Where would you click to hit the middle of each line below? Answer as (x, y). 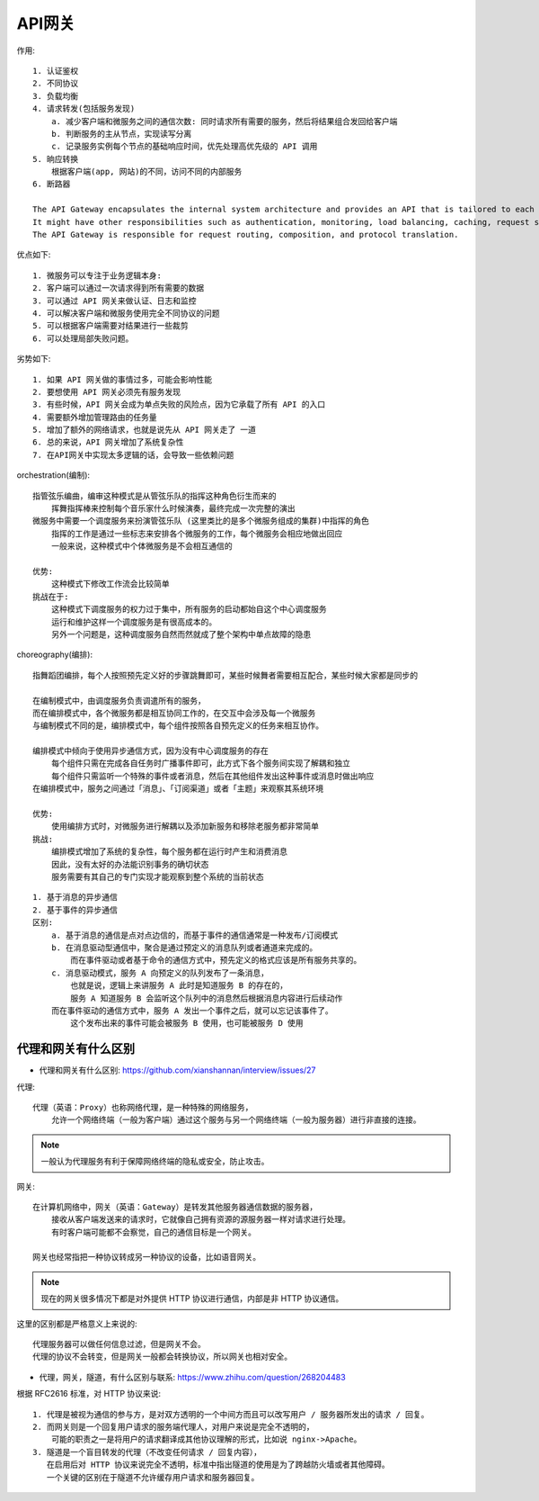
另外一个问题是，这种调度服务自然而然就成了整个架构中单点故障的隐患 (181, 634)
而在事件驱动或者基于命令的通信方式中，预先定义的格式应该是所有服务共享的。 (216, 960)
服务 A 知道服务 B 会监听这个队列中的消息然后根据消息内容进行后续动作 (207, 998)
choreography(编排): (55, 655)
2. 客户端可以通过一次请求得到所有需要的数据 (119, 288)
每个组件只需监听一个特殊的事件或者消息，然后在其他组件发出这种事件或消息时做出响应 (212, 776)
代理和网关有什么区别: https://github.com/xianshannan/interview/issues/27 (177, 1070)
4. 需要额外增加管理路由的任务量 (95, 417)
